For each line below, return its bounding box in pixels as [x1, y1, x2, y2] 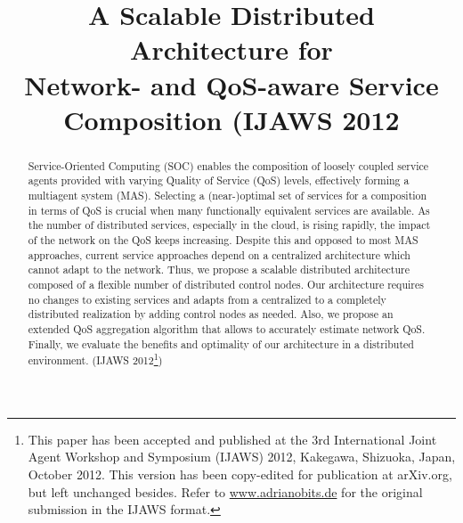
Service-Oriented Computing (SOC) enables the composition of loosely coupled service [28, 158, 429, 173]
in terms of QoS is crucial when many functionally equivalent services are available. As [28, 202, 430, 217]
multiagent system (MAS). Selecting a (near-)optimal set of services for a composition [28, 188, 427, 203]
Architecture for [130, 31, 333, 68]
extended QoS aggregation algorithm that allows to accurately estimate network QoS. [28, 321, 426, 336]
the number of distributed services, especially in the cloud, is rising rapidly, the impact [28, 217, 431, 233]
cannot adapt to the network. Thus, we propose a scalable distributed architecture [28, 262, 410, 277]
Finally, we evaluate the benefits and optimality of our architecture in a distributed [28, 336, 414, 351]
